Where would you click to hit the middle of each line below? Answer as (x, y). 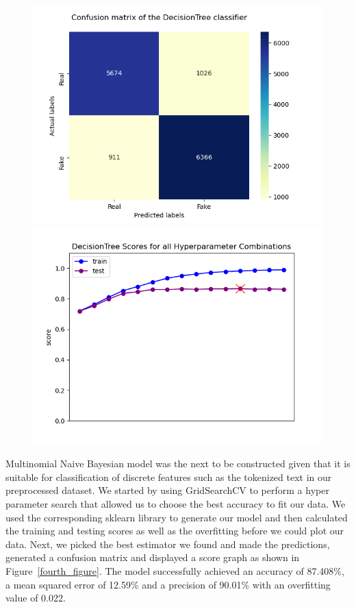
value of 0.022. (36, 598)
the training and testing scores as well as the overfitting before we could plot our (175, 531)
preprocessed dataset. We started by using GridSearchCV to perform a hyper (167, 490)
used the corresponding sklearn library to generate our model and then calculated (177, 517)
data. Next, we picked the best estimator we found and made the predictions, (168, 544)
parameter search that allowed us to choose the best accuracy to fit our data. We (176, 503)
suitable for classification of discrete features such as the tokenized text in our (169, 476)
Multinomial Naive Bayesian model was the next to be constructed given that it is (178, 463)
